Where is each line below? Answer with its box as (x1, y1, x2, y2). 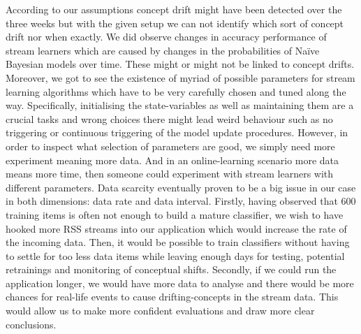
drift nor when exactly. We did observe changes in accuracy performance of (6, 29, 327, 44)
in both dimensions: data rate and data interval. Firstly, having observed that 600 (6, 194, 356, 208)
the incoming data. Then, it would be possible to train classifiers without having (6, 235, 350, 249)
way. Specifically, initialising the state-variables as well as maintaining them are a (6, 98, 354, 112)
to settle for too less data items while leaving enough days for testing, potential (6, 248, 345, 263)
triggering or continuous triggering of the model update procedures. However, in (6, 125, 348, 140)
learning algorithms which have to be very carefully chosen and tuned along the (6, 84, 346, 99)
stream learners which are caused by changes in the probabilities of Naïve (6, 43, 320, 57)
